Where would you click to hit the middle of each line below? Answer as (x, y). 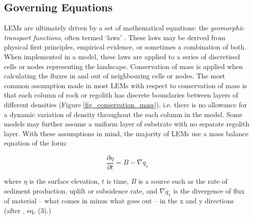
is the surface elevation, (65, 181)
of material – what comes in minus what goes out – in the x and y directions (119, 201)
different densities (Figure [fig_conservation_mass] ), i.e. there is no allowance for (126, 104)
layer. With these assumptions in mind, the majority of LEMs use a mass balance (126, 133)
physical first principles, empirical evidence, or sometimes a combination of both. (125, 47)
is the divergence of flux (209, 190)
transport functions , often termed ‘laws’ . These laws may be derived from (115, 37)
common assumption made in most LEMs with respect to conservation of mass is (126, 85)
